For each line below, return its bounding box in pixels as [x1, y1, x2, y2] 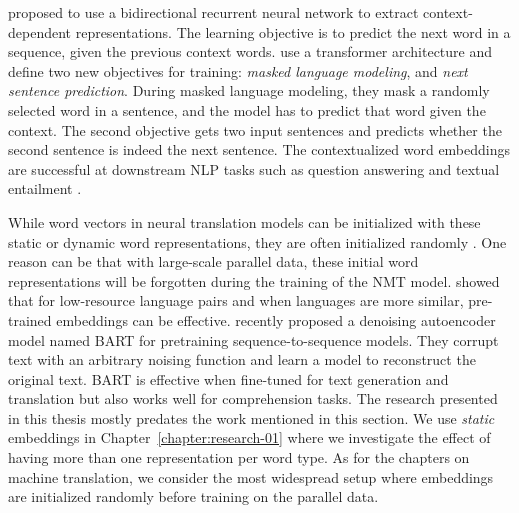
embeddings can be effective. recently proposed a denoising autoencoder [56, 309, 496, 330]
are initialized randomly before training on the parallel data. [8, 486, 379, 507]
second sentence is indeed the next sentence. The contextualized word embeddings [8, 139, 511, 160]
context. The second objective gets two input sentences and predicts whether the [8, 119, 502, 140]
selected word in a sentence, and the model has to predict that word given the [8, 99, 486, 120]
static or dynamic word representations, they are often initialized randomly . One [8, 231, 507, 252]
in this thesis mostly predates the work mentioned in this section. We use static [8, 407, 495, 428]
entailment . [8, 178, 82, 199]
